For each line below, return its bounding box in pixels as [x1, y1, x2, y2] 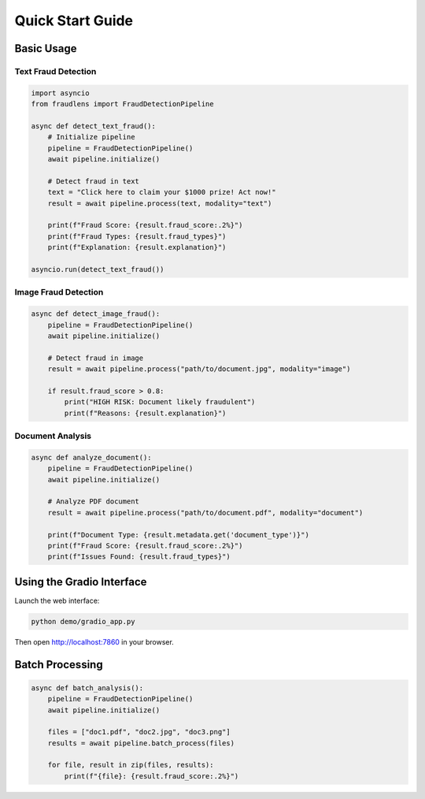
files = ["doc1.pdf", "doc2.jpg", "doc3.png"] [47, 727, 231, 737]
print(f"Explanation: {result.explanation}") [47, 243, 227, 252]
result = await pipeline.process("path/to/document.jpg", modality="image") [47, 365, 351, 373]
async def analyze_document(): [31, 453, 153, 462]
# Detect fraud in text [47, 177, 139, 185]
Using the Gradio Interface [14, 575, 147, 589]
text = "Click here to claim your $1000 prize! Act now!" [47, 188, 276, 197]
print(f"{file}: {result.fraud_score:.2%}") [64, 771, 239, 780]
